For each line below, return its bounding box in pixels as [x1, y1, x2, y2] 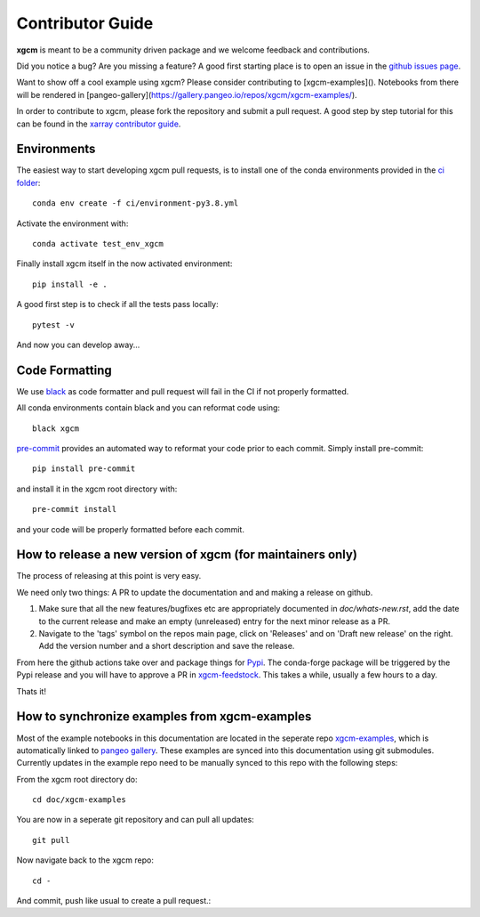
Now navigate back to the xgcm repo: [16, 855, 155, 865]
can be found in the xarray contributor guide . [16, 118, 181, 129]
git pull [32, 835, 70, 845]
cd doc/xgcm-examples [32, 795, 126, 805]
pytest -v [32, 320, 75, 329]
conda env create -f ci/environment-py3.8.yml [32, 199, 239, 208]
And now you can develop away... [16, 339, 140, 350]
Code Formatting [16, 362, 112, 377]
